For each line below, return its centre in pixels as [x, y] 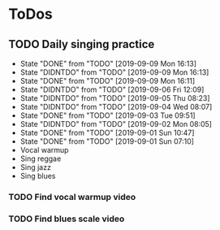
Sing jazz [35, 167]
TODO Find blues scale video [67, 219]
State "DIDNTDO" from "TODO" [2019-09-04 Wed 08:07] [116, 107]
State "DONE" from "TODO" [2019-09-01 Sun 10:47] [107, 132]
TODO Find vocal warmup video [72, 197]
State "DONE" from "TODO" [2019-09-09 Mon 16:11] [108, 81]
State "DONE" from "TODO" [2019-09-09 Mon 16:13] [108, 63]
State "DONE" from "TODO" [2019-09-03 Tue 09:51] [108, 115]
